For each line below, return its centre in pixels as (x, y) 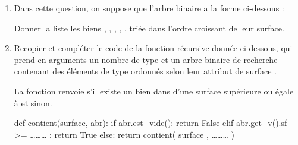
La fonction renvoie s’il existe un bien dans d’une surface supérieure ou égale (154, 91)
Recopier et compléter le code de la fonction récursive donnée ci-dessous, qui (153, 48)
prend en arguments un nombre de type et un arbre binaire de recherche (146, 59)
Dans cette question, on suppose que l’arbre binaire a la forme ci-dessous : (149, 8)
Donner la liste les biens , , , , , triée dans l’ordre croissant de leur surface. (149, 28)
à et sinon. (33, 103)
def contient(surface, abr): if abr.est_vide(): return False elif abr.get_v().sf (150, 123)
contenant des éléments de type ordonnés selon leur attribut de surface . (145, 71)
